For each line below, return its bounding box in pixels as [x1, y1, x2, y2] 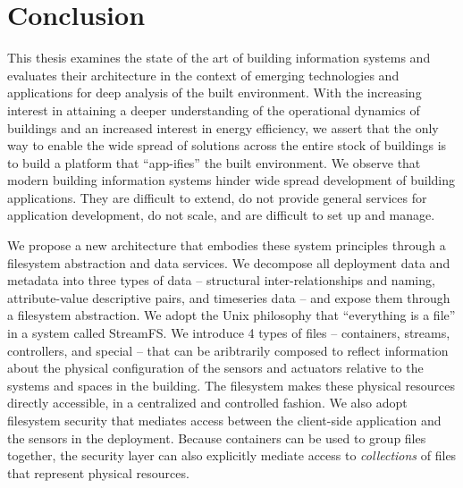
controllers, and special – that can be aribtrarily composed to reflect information [7, 341, 449, 359]
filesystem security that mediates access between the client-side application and [7, 411, 442, 429]
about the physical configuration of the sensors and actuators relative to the [7, 358, 424, 377]
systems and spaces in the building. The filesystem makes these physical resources [7, 375, 456, 394]
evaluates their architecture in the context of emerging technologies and [7, 65, 400, 84]
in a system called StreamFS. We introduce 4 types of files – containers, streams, [7, 324, 450, 342]
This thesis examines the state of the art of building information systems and [7, 48, 431, 67]
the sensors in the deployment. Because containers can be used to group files [7, 428, 426, 447]
